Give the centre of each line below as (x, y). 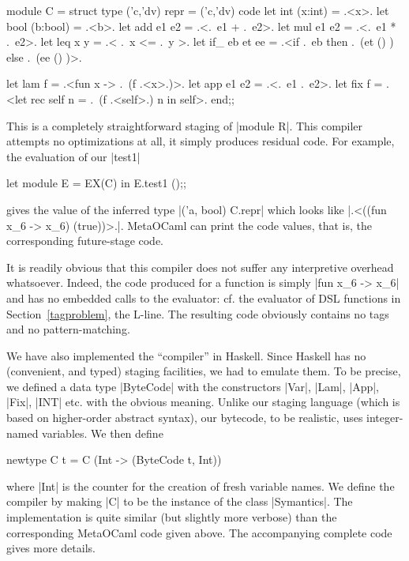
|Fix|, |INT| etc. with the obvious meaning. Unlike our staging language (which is (203, 402)
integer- (385, 418)
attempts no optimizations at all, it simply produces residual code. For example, (201, 141)
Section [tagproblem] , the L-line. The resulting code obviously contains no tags (198, 313)
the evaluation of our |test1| (73, 156)
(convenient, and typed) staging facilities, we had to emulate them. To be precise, (204, 371)
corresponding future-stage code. (85, 241)
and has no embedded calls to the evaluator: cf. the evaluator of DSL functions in (204, 297)
